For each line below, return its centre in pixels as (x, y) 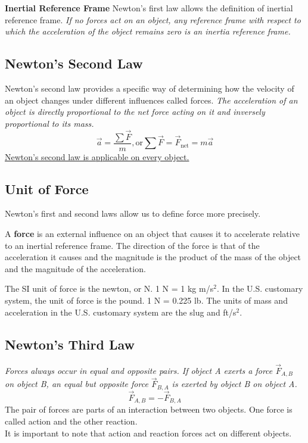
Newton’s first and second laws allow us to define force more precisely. (133, 213)
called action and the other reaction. (71, 421)
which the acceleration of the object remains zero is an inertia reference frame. (148, 31)
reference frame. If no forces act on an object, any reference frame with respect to (153, 19)
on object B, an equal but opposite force (77, 384)
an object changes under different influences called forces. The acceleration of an (151, 100)
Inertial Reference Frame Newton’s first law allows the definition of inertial (149, 8)
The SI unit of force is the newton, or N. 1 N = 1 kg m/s (109, 288)
